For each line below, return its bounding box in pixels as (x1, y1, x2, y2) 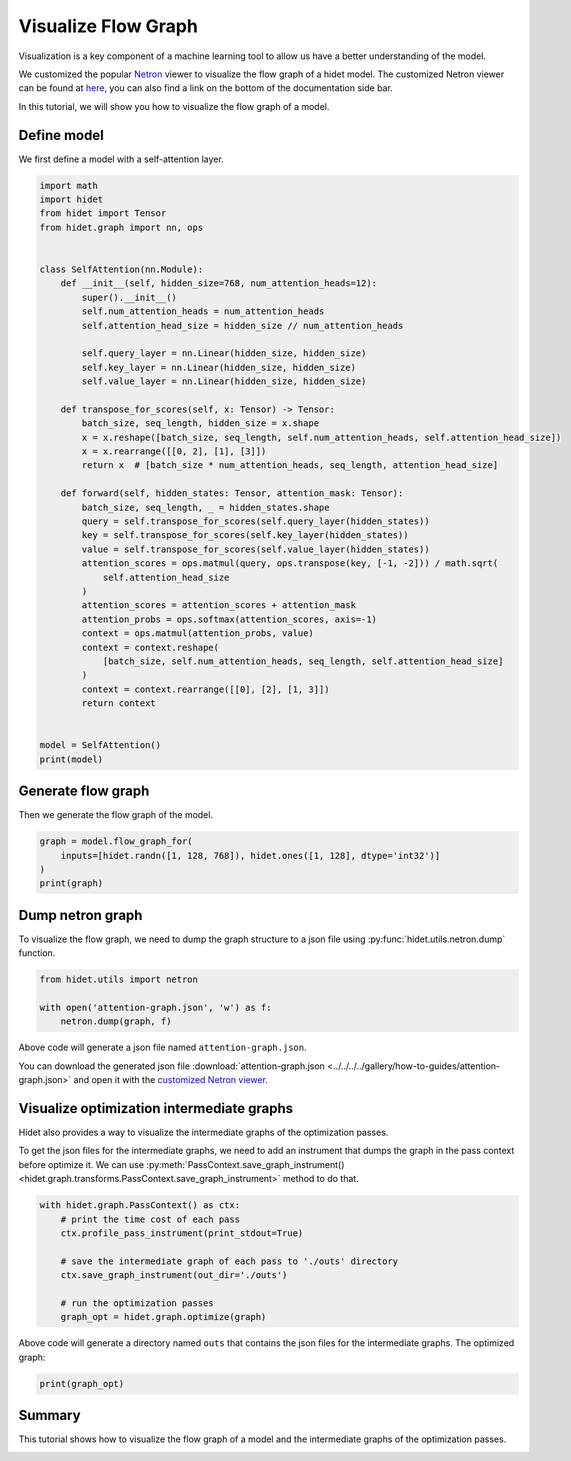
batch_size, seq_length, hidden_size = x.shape (81, 418, 320, 429)
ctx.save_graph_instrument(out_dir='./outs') (60, 1270, 288, 1281)
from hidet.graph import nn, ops (39, 221, 204, 233)
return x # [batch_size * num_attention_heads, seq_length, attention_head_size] (81, 460, 499, 471)
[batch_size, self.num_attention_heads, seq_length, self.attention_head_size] (102, 655, 504, 667)
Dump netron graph (18, 906, 143, 924)
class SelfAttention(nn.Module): (39, 263, 204, 275)
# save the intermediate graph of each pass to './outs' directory (60, 1255, 399, 1267)
